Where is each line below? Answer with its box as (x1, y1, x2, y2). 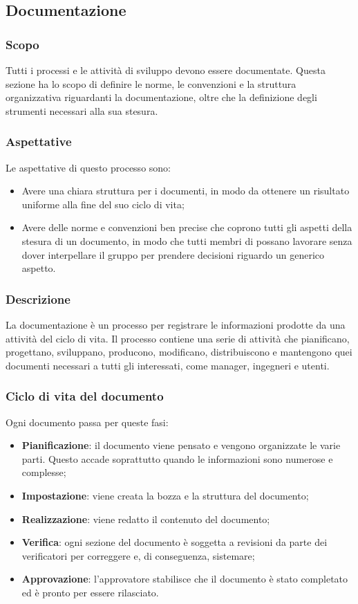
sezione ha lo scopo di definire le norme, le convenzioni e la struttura (6, 76, 296, 91)
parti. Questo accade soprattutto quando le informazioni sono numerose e (21, 451, 333, 466)
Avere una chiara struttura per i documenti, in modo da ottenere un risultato (21, 183, 350, 198)
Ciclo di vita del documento (6, 387, 164, 405)
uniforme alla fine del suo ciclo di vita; (21, 196, 185, 211)
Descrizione (6, 290, 70, 307)
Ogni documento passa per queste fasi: (6, 414, 169, 429)
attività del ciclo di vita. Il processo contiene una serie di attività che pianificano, (6, 331, 350, 345)
